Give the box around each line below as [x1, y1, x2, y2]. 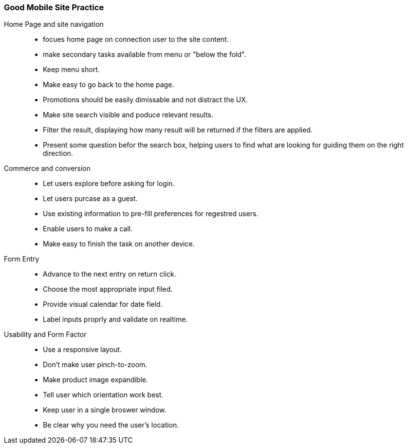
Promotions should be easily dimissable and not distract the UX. [43, 95, 248, 104]
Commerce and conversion [4, 164, 91, 173]
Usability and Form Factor [4, 330, 87, 339]
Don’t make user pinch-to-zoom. [43, 360, 148, 369]
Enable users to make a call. [43, 224, 133, 233]
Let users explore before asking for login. [43, 179, 175, 188]
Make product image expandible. [43, 375, 148, 384]
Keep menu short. [43, 65, 100, 74]
